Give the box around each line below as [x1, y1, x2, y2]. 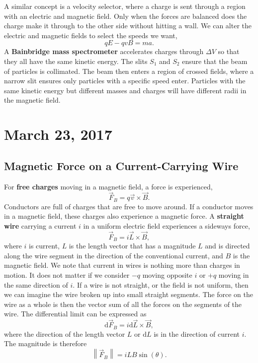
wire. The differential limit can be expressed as [4, 308, 147, 319]
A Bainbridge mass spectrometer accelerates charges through [4, 46, 204, 57]
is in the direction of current [154, 328, 240, 339]
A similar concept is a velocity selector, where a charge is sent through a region [4, 1, 246, 11]
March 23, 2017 [4, 124, 112, 144]
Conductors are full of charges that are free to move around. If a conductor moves [4, 201, 254, 211]
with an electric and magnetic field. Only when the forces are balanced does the [4, 10, 247, 21]
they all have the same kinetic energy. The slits [4, 56, 148, 66]
